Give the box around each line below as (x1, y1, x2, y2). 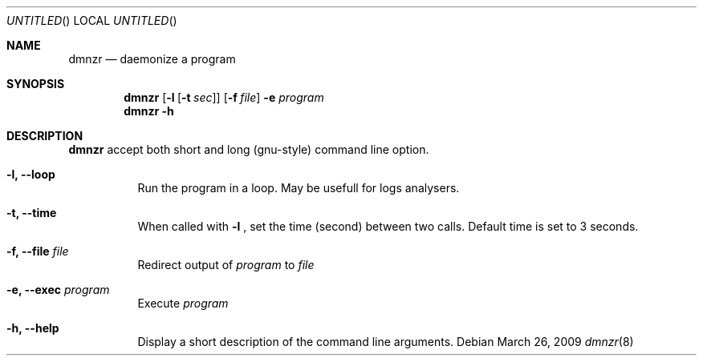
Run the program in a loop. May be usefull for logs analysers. (137, 181, 460, 195)
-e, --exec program (6, 283, 110, 296)
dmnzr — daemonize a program (68, 52, 236, 66)
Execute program (137, 296, 229, 310)
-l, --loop (6, 167, 55, 181)
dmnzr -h (124, 104, 174, 118)
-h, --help (6, 321, 59, 335)
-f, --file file (6, 244, 69, 258)
